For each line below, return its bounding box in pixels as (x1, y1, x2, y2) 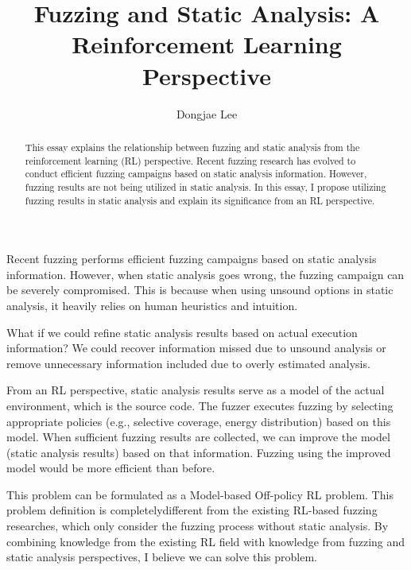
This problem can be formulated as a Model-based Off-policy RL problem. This (6, 486, 394, 502)
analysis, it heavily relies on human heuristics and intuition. (6, 297, 298, 313)
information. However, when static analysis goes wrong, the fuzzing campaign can (6, 266, 405, 282)
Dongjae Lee (176, 105, 238, 122)
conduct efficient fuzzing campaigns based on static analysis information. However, (25, 167, 367, 180)
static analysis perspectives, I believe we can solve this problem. (6, 549, 318, 565)
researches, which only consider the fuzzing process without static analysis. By (6, 518, 389, 534)
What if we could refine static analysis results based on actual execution (6, 324, 358, 340)
